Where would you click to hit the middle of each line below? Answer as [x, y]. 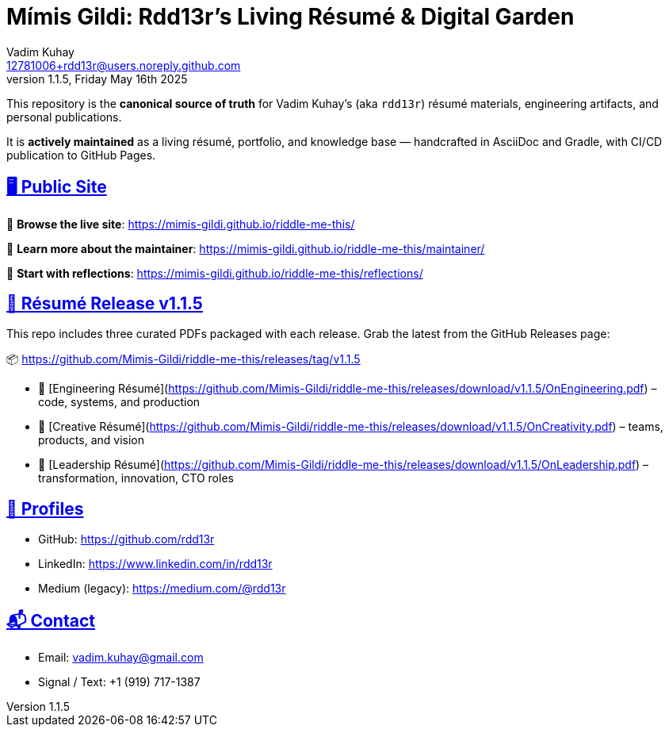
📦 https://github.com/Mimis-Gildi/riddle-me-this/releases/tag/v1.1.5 [183, 359]
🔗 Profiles [45, 508]
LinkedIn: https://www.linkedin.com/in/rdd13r [155, 564]
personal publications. [64, 117]
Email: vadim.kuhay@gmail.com [121, 658]
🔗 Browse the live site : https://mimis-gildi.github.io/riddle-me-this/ [181, 224]
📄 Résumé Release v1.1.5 [105, 304]
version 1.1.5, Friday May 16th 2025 [97, 79]
